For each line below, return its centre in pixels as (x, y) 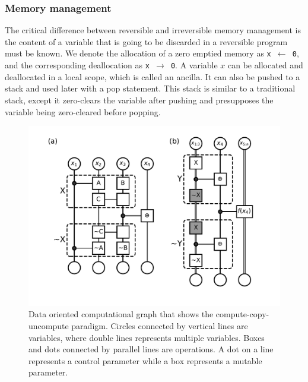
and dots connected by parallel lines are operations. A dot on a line (151, 349)
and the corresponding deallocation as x (77, 65)
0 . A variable (194, 65)
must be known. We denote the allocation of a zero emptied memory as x (138, 53)
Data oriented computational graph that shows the (121, 314)
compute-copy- (242, 314)
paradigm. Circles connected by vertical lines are (160, 325)
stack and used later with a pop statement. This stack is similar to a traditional (150, 88)
